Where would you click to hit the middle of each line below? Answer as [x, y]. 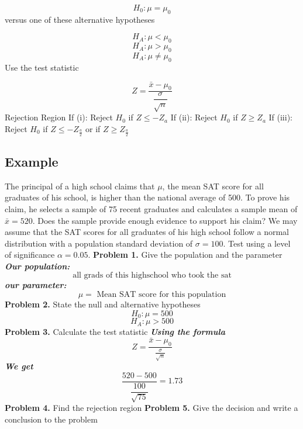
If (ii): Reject [194, 117]
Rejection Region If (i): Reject [59, 117]
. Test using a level [257, 243]
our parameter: [36, 285]
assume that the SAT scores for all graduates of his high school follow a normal [147, 232]
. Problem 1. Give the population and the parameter [185, 255]
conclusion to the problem [51, 419]
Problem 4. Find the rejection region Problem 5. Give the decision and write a [151, 408]
